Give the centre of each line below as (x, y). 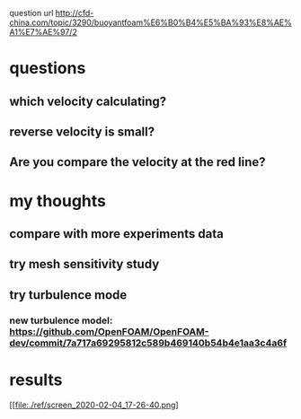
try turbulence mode (68, 295)
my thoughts (58, 201)
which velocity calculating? (88, 101)
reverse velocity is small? (82, 131)
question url (31, 13)
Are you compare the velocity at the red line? (137, 162)
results (36, 380)
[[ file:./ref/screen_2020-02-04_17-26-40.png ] (94, 405)
